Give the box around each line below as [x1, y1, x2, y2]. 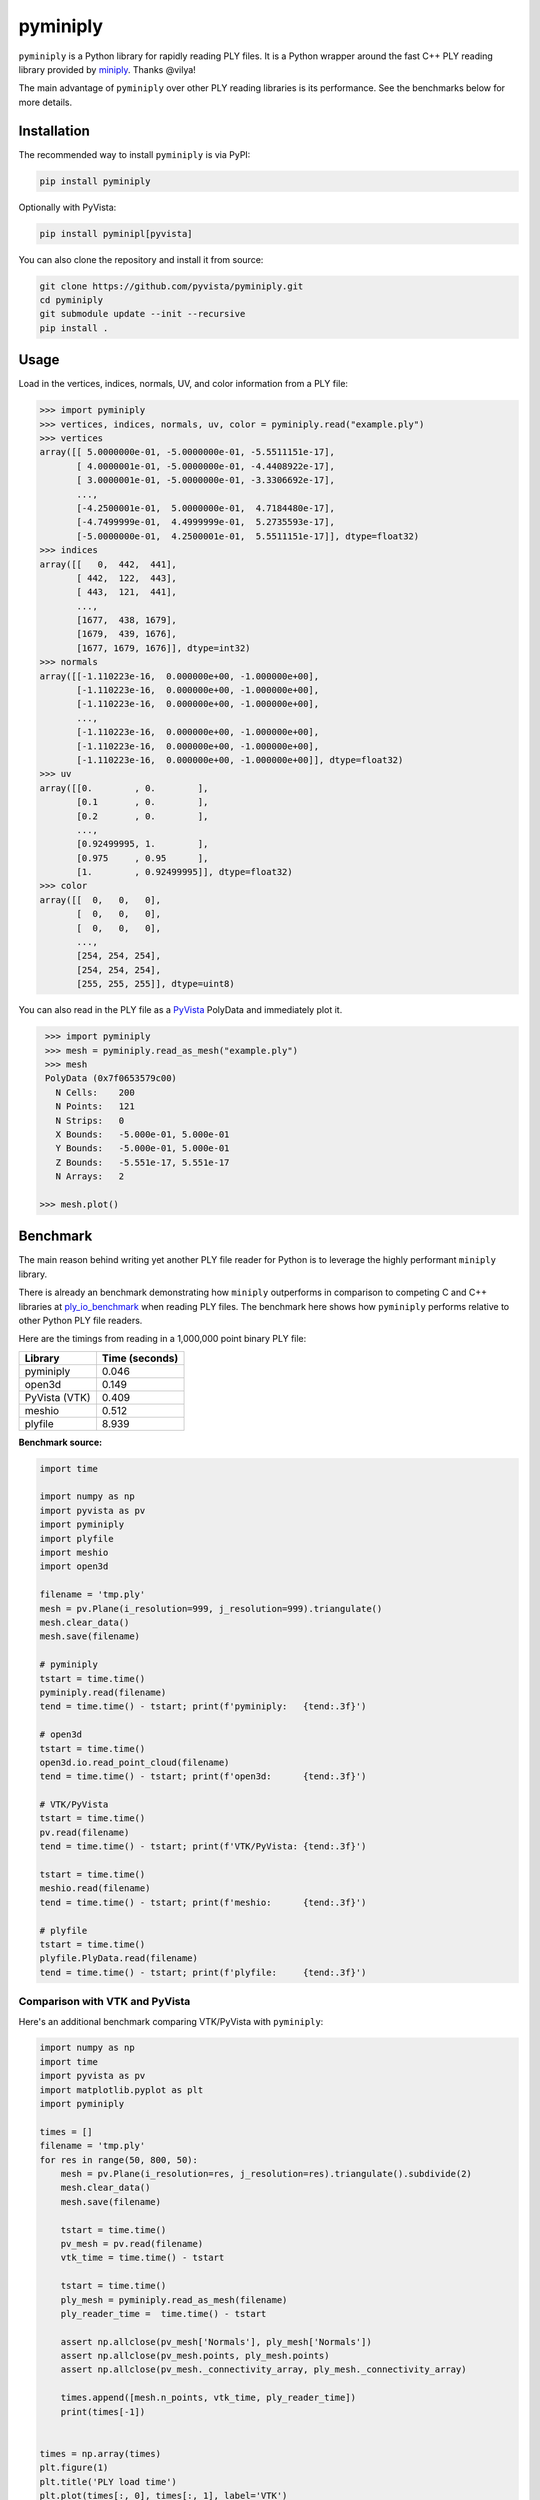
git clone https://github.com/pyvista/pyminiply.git [39, 280, 304, 292]
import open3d [39, 1561, 109, 1572]
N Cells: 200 [55, 1086, 135, 1098]
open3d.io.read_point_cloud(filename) [39, 1756, 230, 1768]
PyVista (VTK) [24, 1390, 91, 1404]
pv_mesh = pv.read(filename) [60, 2238, 204, 2249]
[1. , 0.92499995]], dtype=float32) [76, 866, 294, 878]
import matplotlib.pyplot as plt [39, 2084, 204, 2095]
